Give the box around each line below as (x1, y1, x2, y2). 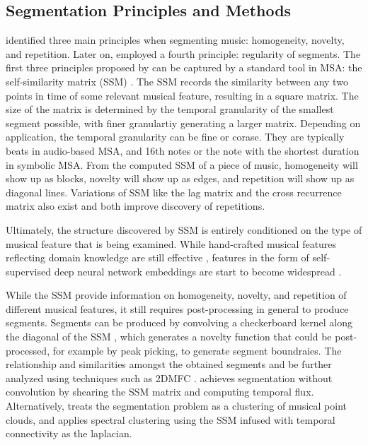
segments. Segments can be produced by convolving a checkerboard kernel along (6, 315, 352, 330)
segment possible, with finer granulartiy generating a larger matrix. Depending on (6, 115, 361, 130)
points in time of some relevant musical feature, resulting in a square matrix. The (6, 88, 359, 102)
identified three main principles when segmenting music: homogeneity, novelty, (6, 32, 345, 47)
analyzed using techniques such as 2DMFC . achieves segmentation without (6, 370, 333, 385)
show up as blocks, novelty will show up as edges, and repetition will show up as (6, 171, 355, 186)
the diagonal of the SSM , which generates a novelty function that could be (6, 329, 332, 344)
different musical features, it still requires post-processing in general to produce (6, 301, 349, 316)
